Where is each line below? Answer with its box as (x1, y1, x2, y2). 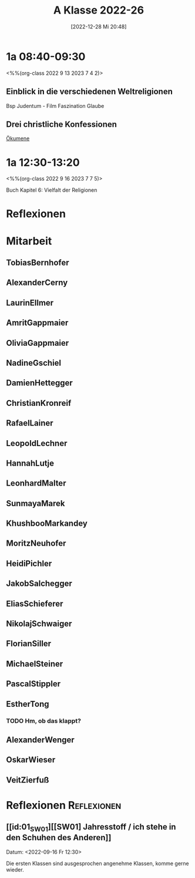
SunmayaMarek (6, 498, 66, 508)
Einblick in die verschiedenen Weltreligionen (6, 87, 173, 97)
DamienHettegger (6, 378, 73, 388)
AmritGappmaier (6, 318, 69, 328)
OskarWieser (6, 755, 56, 765)
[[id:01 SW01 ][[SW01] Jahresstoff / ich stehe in (6, 822, 176, 834)
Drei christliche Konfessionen (6, 119, 117, 129)
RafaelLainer (6, 418, 54, 428)
